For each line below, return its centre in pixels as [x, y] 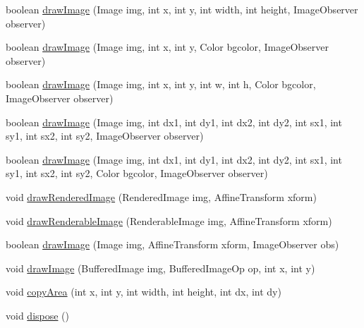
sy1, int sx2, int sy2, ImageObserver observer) [105, 136]
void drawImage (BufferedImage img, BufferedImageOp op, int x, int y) [160, 268]
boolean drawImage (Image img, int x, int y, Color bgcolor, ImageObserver [167, 47]
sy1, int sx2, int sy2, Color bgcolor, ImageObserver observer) [137, 173]
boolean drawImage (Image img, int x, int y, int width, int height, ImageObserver [182, 9]
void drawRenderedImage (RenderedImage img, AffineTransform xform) [161, 196]
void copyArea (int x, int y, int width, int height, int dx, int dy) [144, 292]
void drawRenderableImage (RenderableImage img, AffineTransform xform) [169, 220]
